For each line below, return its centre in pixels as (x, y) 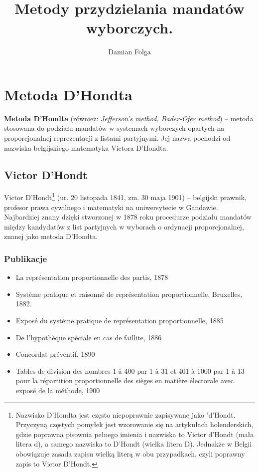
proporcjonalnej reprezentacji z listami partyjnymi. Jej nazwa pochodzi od (117, 138)
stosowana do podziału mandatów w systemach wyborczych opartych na (114, 128)
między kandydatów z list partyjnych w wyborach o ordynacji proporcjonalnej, (124, 226)
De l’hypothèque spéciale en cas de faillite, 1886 (89, 337)
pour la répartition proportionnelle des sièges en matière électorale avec (125, 380)
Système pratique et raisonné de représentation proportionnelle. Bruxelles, (129, 294)
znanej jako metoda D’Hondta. (51, 236)
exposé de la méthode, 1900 (58, 390)
